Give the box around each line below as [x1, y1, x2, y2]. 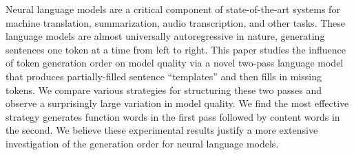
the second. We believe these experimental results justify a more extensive [6, 123, 318, 137]
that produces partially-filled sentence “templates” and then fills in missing [6, 69, 322, 83]
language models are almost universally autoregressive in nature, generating [6, 29, 325, 43]
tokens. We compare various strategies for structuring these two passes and [6, 82, 322, 97]
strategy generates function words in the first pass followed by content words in [6, 109, 340, 123]
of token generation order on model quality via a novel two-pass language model [6, 56, 344, 70]
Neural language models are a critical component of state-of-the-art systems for [6, 2, 340, 16]
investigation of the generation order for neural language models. [6, 136, 279, 150]
